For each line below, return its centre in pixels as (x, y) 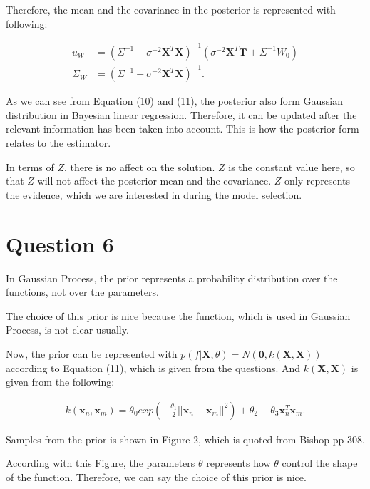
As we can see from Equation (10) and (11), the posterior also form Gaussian (175, 101)
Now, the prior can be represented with (92, 353)
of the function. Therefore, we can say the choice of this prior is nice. (156, 477)
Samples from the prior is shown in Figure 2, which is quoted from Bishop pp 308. (185, 439)
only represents (318, 181)
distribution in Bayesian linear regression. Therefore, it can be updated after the (181, 114)
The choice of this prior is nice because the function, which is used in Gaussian (178, 315)
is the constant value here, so (292, 166)
